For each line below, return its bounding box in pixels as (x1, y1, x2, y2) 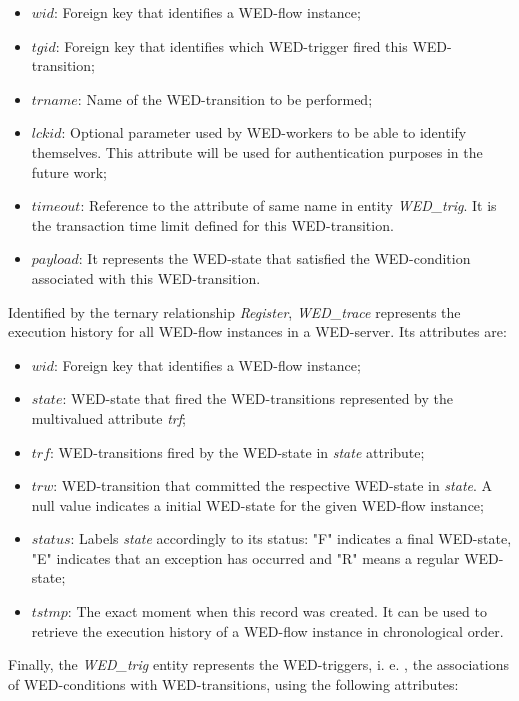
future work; (31, 161, 107, 182)
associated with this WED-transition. (31, 267, 261, 288)
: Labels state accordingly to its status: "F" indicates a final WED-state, (70, 528, 512, 549)
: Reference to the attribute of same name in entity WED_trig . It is (80, 195, 497, 216)
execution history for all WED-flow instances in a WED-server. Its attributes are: (8, 321, 507, 342)
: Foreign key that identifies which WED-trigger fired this (55, 35, 408, 56)
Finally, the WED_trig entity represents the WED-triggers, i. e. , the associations (8, 654, 509, 675)
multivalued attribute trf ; (31, 407, 186, 428)
